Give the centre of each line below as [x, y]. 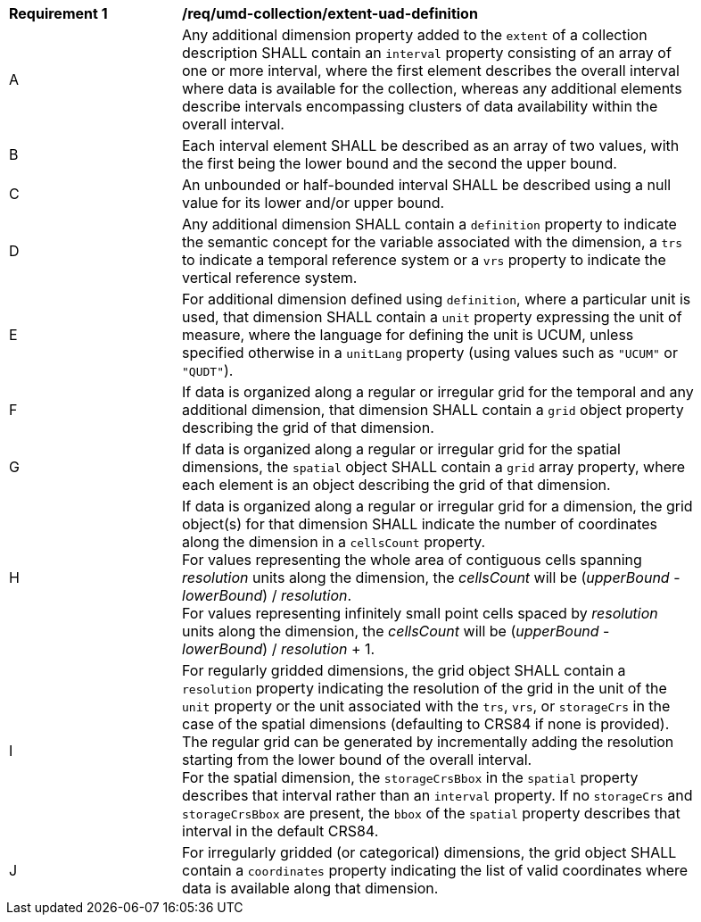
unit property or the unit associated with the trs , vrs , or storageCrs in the [426, 706]
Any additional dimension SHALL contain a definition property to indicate [429, 224]
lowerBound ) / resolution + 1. [279, 649]
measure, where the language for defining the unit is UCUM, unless [408, 335]
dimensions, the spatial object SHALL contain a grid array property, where [434, 467]
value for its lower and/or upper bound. [313, 203]
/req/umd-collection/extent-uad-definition [330, 13]
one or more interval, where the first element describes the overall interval [431, 71]
